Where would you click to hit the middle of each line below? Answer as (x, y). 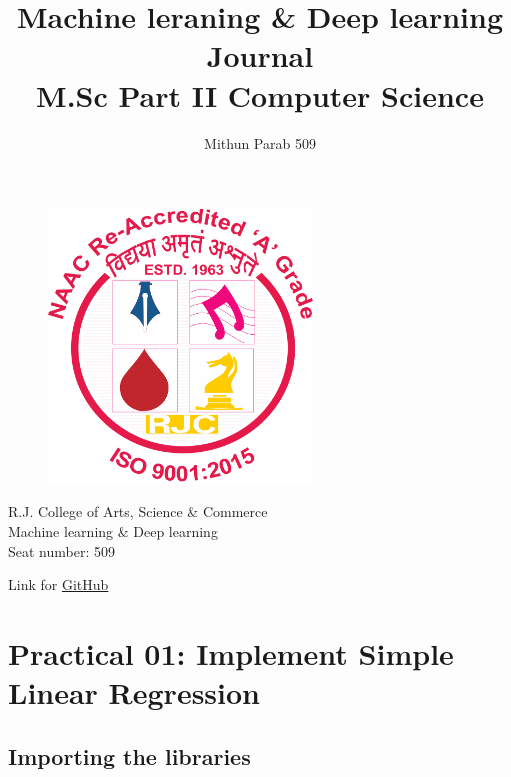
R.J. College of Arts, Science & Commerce (138, 511)
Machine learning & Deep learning (113, 531)
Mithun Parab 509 (260, 142)
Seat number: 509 (61, 550)
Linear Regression (134, 692)
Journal (260, 55)
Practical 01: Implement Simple (231, 653)
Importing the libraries (129, 755)
